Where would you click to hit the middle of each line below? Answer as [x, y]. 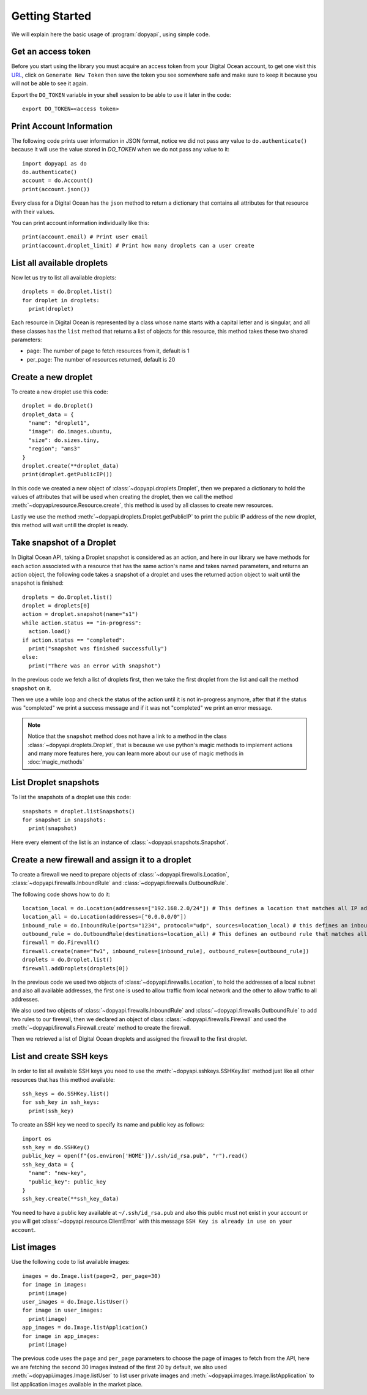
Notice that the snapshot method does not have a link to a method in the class [127, 736]
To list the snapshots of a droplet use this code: [71, 797]
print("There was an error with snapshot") [95, 666]
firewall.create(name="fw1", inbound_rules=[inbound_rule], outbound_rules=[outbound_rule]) [166, 951]
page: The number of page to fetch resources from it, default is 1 [108, 351]
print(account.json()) [56, 189]
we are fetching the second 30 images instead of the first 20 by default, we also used [119, 1367]
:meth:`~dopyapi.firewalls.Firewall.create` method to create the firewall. [101, 1027]
